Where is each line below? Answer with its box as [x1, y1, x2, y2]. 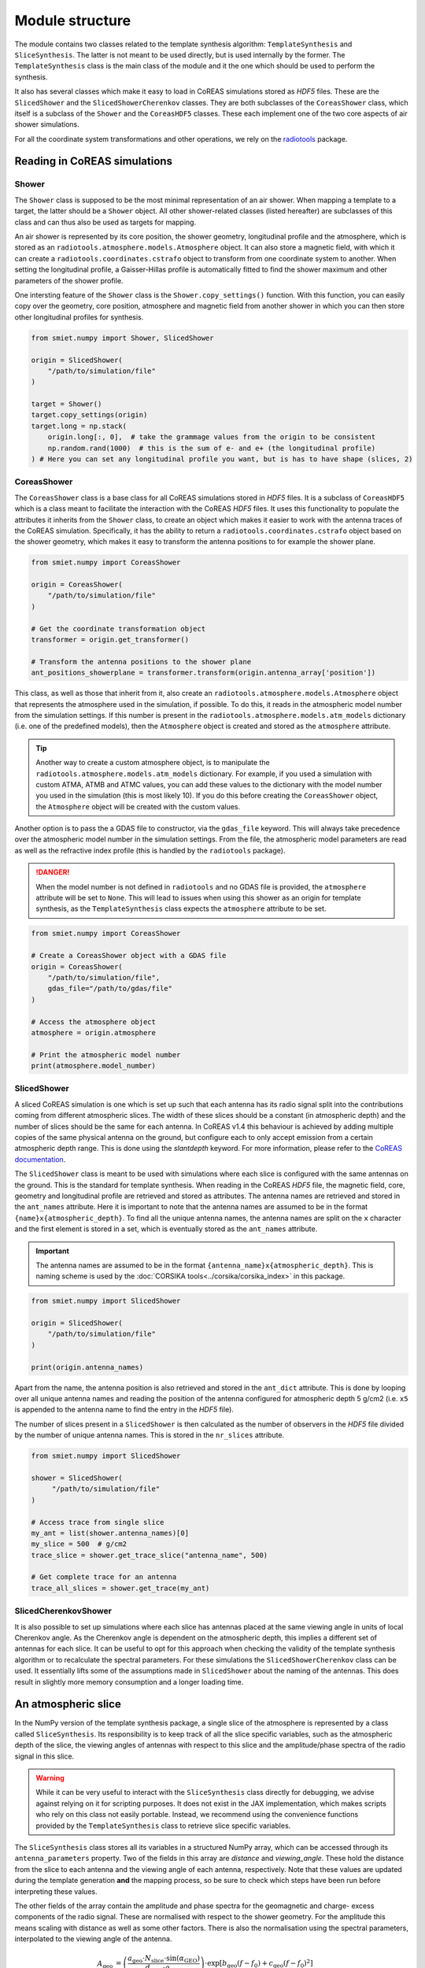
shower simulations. [14, 120, 80, 129]
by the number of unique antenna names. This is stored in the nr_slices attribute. [14, 1430, 285, 1440]
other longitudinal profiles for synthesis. [14, 312, 144, 322]
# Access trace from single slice [31, 1518, 164, 1526]
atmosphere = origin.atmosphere [31, 1028, 157, 1037]
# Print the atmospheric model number [31, 1050, 181, 1059]
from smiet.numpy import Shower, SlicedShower [31, 333, 214, 342]
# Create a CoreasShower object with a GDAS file [31, 951, 227, 960]
